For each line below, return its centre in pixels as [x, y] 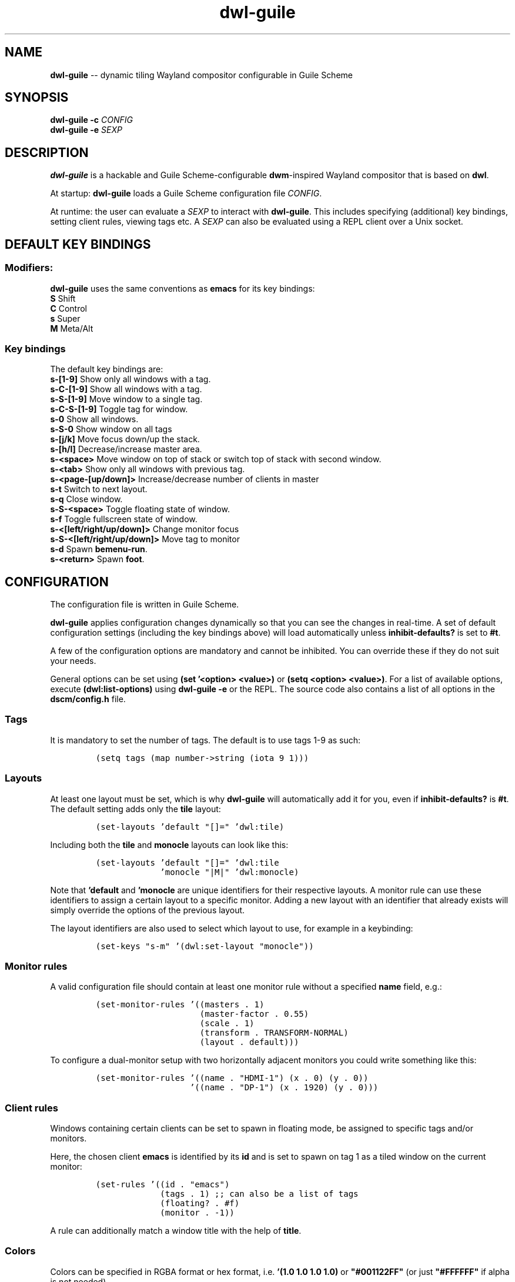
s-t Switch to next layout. [99, 489]
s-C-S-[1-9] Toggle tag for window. [119, 409]
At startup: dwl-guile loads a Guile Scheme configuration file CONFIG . [186, 193]
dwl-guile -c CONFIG [91, 120]
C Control [68, 308]
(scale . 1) [227, 1024]
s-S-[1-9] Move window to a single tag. [126, 399]
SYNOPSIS [37, 98]
